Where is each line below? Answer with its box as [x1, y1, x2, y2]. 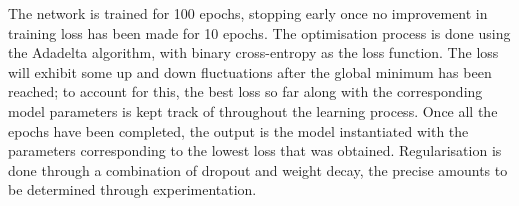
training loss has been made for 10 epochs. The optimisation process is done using [8, 22, 511, 43]
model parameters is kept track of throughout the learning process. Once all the [8, 100, 498, 121]
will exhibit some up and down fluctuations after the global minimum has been [8, 61, 492, 82]
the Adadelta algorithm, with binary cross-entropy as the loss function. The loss [8, 42, 499, 63]
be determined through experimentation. [8, 179, 257, 200]
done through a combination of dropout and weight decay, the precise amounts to [8, 159, 508, 180]
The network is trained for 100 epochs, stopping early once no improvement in [8, 3, 488, 23]
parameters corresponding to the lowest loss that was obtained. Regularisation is [8, 140, 502, 161]
